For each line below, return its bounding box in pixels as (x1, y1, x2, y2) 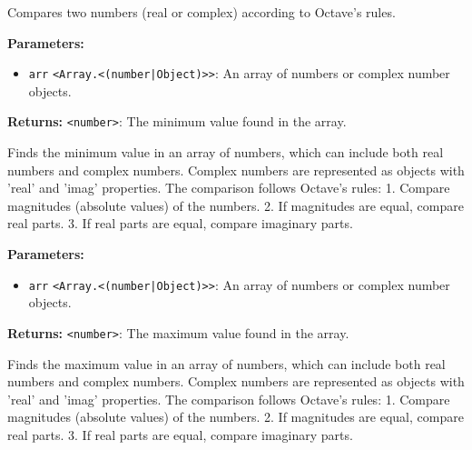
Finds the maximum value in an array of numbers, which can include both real (7, 354, 446, 373)
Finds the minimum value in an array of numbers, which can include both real (7, 143, 444, 162)
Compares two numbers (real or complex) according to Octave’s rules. (7, 3, 396, 21)
